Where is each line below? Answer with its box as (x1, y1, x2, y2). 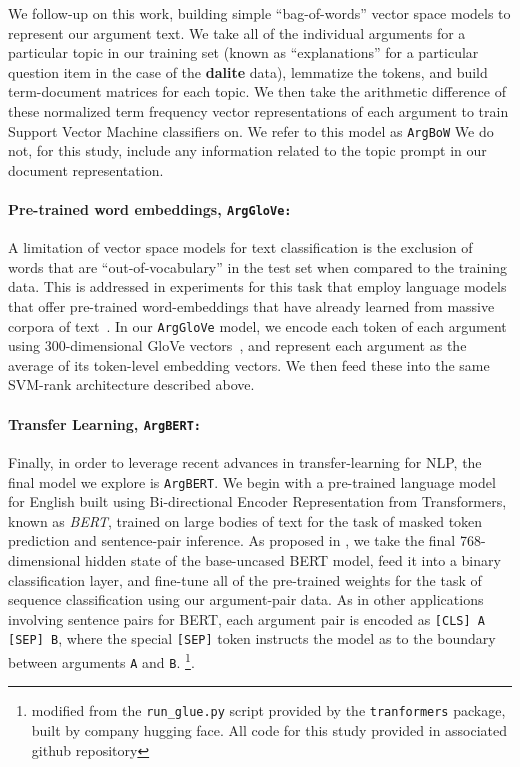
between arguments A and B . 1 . (8, 649, 195, 672)
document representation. (8, 159, 164, 180)
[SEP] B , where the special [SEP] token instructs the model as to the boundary (8, 628, 496, 649)
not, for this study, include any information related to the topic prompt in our (8, 140, 487, 161)
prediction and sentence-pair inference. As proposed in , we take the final (8, 530, 456, 551)
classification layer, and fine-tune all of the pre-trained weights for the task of (8, 569, 482, 590)
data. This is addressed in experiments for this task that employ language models (8, 276, 507, 297)
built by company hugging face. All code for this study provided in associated (31, 720, 508, 741)
